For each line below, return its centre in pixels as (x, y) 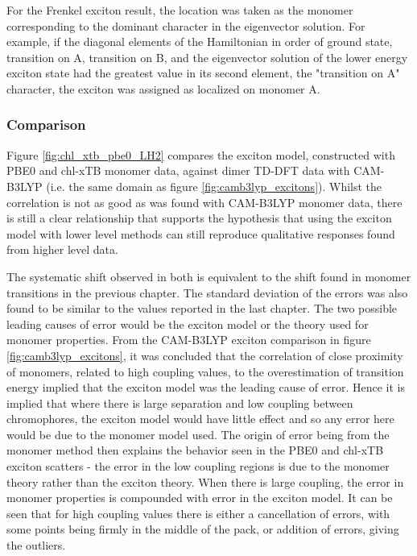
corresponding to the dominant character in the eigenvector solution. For (186, 25)
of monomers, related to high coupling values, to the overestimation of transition (205, 371)
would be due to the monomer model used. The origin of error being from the (198, 434)
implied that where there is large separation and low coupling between (180, 402)
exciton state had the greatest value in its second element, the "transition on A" (203, 73)
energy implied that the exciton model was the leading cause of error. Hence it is (206, 387)
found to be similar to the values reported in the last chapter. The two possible (202, 308)
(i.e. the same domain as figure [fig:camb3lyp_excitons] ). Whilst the (214, 186)
